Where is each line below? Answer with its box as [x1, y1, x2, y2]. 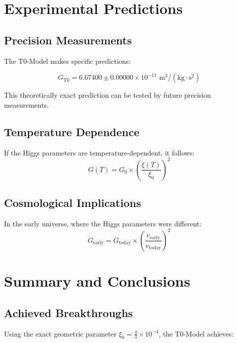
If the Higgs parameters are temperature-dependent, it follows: [4, 147, 195, 158]
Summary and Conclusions [4, 271, 190, 291]
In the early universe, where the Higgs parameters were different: [4, 218, 202, 228]
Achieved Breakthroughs [4, 305, 133, 320]
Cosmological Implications [4, 195, 141, 210]
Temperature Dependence [4, 124, 140, 139]
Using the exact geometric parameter [4, 328, 117, 339]
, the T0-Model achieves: [158, 328, 234, 339]
